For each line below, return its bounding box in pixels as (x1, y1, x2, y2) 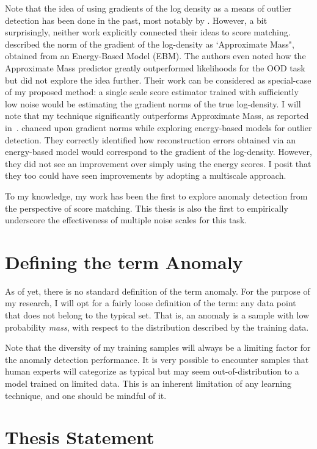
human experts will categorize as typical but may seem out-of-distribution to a (5, 365, 299, 378)
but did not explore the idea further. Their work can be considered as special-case (5, 73, 312, 86)
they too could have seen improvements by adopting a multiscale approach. (5, 169, 286, 182)
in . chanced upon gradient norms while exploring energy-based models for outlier (5, 121, 312, 134)
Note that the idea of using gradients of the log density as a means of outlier (5, 2, 292, 14)
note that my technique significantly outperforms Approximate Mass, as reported (5, 109, 309, 122)
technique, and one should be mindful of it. (5, 389, 167, 401)
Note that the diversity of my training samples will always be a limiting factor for (5, 341, 311, 354)
